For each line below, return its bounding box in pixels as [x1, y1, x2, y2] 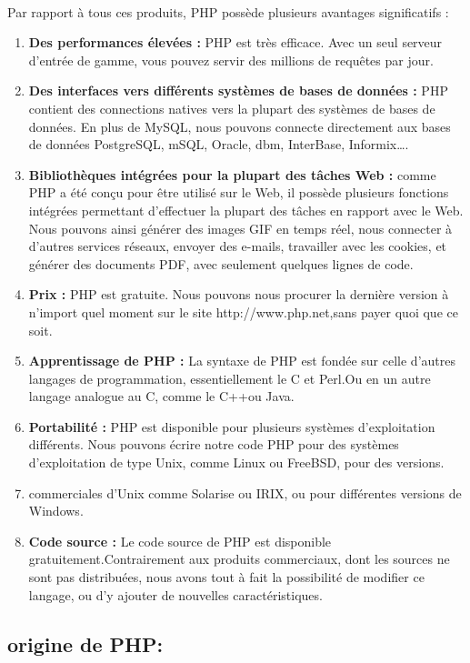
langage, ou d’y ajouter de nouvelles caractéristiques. [28, 585, 323, 604]
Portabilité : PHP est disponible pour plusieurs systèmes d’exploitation [28, 417, 435, 436]
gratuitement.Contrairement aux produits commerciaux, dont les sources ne [28, 549, 450, 568]
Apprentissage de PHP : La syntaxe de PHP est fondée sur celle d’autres [28, 351, 455, 370]
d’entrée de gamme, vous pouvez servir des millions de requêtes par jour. [28, 50, 434, 69]
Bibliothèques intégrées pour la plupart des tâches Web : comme [28, 165, 436, 184]
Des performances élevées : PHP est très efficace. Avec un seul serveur [28, 33, 443, 52]
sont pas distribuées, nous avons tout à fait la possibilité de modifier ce [28, 568, 425, 587]
